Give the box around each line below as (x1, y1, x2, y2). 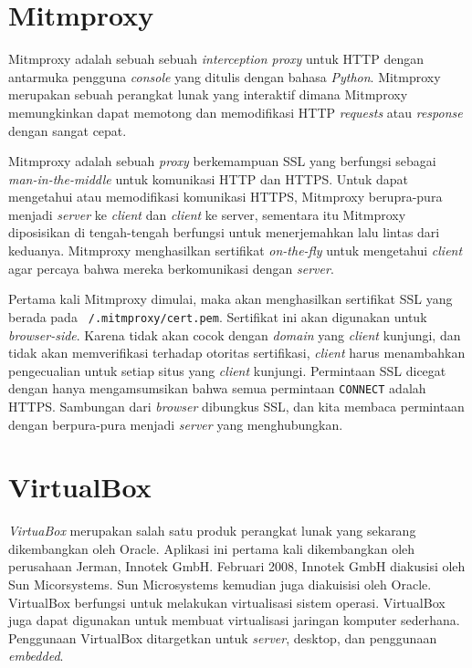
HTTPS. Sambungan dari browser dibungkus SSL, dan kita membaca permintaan (8, 396, 465, 415)
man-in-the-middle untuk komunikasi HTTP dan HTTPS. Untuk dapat (8, 169, 408, 188)
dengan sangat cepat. (8, 120, 127, 140)
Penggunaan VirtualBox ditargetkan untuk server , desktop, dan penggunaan (8, 628, 437, 647)
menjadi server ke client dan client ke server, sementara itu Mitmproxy (8, 204, 406, 224)
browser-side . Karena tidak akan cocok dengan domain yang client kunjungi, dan (8, 325, 461, 344)
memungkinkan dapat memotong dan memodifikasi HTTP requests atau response (8, 102, 463, 121)
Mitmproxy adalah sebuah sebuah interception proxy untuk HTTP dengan (8, 49, 424, 68)
